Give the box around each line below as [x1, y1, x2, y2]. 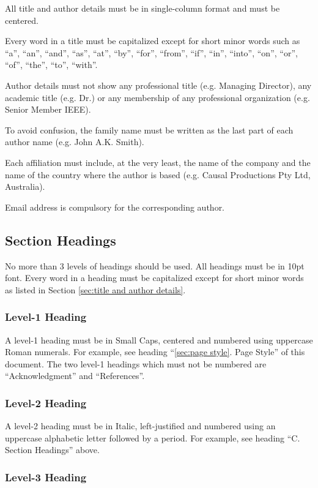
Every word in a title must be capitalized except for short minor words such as [5, 34, 300, 47]
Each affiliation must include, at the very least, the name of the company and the [5, 156, 311, 168]
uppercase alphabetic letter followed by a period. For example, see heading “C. [5, 431, 300, 444]
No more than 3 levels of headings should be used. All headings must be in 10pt [5, 259, 305, 272]
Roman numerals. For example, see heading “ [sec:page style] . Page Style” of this [5, 345, 305, 358]
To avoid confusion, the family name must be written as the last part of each [5, 123, 294, 136]
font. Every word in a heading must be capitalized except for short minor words [5, 271, 304, 284]
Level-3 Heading [5, 469, 87, 484]
